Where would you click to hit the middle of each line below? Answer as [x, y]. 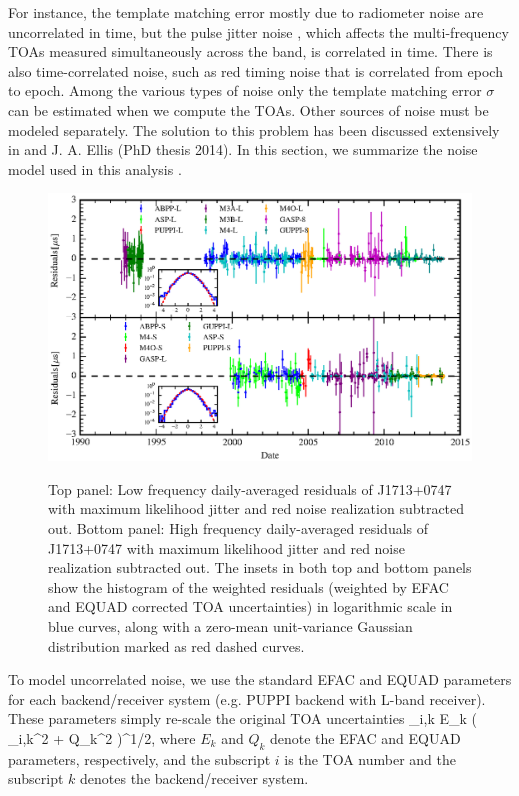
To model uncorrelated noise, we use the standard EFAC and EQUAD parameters [260, 679]
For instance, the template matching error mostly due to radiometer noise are [246, 12]
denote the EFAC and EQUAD [365, 737]
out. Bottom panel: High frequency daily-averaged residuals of [238, 528]
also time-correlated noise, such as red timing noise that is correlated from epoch [255, 70]
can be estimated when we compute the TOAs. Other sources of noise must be [248, 109]
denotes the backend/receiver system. [194, 778]
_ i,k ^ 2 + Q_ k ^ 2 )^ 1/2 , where [102, 737]
